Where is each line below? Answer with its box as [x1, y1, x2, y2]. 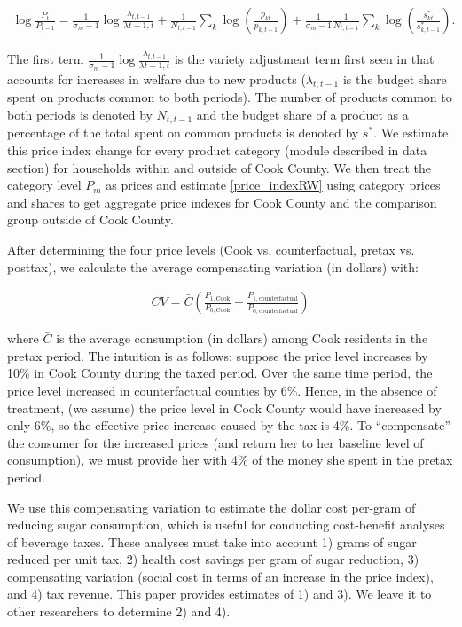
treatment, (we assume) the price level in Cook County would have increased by [7, 398, 442, 417]
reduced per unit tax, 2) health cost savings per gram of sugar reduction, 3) [7, 550, 419, 568]
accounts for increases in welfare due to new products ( [7, 69, 306, 88]
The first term [7, 50, 84, 68]
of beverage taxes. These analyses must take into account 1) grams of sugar [7, 532, 417, 551]
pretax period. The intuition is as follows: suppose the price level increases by [7, 346, 428, 364]
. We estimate [373, 123, 449, 142]
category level [7, 176, 82, 194]
